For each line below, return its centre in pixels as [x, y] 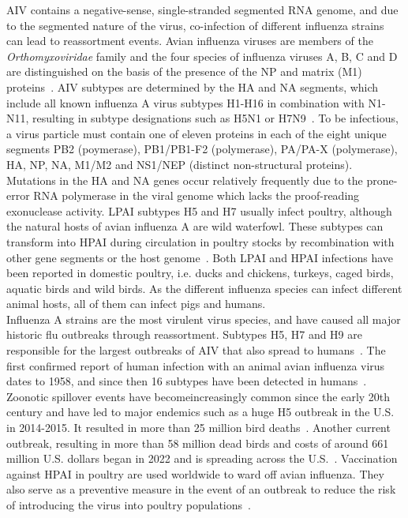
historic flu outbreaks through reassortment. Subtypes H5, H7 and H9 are [184, 334]
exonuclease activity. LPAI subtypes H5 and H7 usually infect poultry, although [199, 210]
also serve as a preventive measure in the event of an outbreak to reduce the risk [201, 489]
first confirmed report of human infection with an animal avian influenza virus [196, 365]
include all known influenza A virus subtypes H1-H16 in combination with [185, 102]
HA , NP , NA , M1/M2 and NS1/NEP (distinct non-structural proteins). [180, 164]
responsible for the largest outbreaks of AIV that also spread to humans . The [196, 350]
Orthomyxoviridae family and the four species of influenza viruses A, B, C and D [202, 56]
